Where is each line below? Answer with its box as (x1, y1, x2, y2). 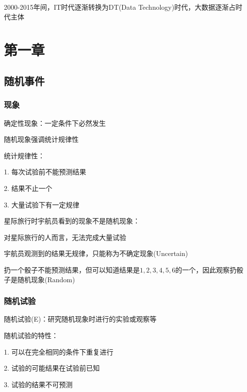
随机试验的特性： (4, 330, 58, 340)
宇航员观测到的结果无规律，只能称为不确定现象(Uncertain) (4, 248, 188, 258)
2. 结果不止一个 (4, 183, 52, 193)
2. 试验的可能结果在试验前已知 (4, 363, 100, 373)
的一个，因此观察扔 (175, 264, 237, 274)
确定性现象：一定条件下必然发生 (4, 118, 106, 128)
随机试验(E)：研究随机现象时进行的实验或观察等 (4, 314, 157, 324)
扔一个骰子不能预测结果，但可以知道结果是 (4, 264, 140, 274)
